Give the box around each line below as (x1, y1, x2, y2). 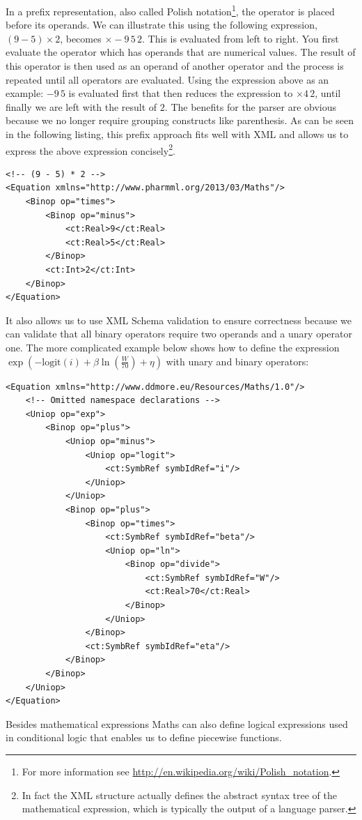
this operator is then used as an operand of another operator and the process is (6, 59, 344, 73)
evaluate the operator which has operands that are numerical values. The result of (6, 45, 356, 59)
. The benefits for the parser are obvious (164, 99, 336, 114)
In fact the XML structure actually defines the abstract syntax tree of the (22, 787, 337, 802)
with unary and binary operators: (166, 354, 309, 368)
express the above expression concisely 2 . (6, 141, 175, 158)
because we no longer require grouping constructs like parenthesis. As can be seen (6, 113, 354, 128)
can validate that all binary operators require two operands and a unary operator (6, 326, 352, 341)
